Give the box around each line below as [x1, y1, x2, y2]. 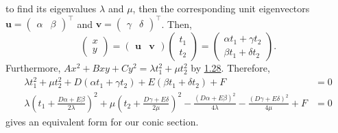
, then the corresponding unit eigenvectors [132, 1, 310, 15]
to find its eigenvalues [5, 1, 97, 15]
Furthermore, [5, 61, 61, 75]
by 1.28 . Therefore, [191, 61, 270, 75]
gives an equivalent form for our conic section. [5, 114, 199, 128]
